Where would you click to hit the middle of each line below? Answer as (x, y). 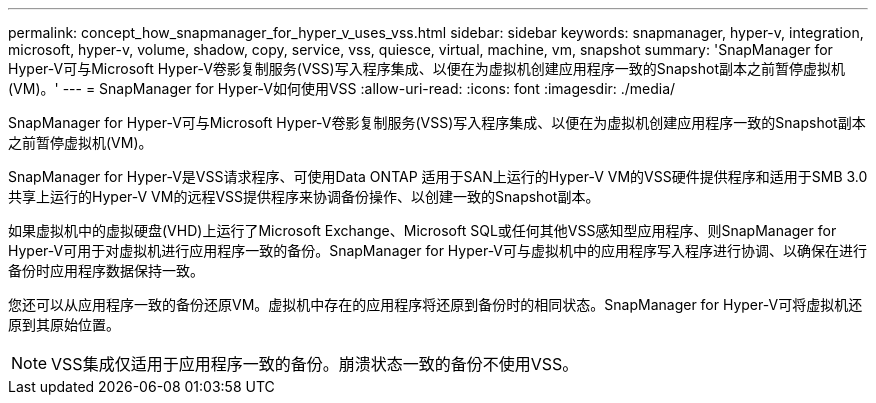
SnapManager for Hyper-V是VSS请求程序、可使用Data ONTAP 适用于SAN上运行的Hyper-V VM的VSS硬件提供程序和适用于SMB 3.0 (438, 176)
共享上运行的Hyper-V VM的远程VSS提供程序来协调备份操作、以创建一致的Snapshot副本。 (304, 196)
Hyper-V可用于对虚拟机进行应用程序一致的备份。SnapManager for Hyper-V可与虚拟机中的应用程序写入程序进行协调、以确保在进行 (438, 250)
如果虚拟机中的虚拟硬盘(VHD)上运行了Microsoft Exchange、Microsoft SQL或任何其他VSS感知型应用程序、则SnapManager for (422, 230)
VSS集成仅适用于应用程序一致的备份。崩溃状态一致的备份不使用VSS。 (315, 364)
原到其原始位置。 (64, 324)
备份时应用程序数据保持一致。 (106, 270)
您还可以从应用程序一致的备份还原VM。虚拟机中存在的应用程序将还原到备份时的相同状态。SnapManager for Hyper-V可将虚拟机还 (435, 304)
